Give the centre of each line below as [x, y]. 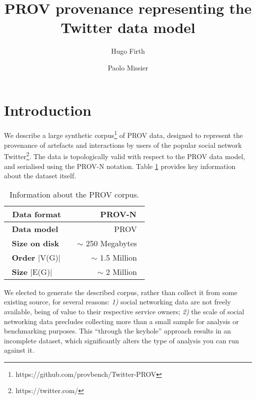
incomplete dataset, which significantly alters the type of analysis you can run [122, 340]
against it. [19, 350]
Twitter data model [128, 27]
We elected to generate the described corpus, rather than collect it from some [121, 292]
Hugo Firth [128, 51]
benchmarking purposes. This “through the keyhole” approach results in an [118, 331]
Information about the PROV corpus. [74, 194]
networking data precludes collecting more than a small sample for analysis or [121, 321]
